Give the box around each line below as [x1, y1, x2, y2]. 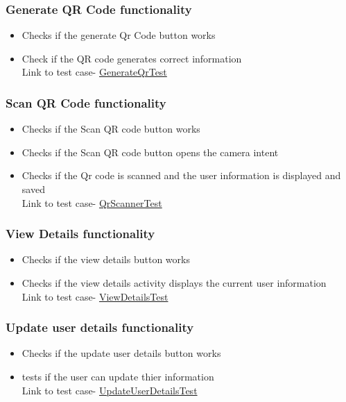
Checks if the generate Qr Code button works [21, 28, 216, 42]
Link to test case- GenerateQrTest [21, 65, 167, 79]
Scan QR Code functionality [6, 94, 166, 111]
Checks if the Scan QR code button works [21, 122, 200, 136]
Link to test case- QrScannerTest [21, 195, 162, 210]
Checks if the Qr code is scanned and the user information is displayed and [21, 168, 341, 183]
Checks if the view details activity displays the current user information [21, 276, 327, 290]
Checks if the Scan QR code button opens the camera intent [21, 144, 279, 159]
